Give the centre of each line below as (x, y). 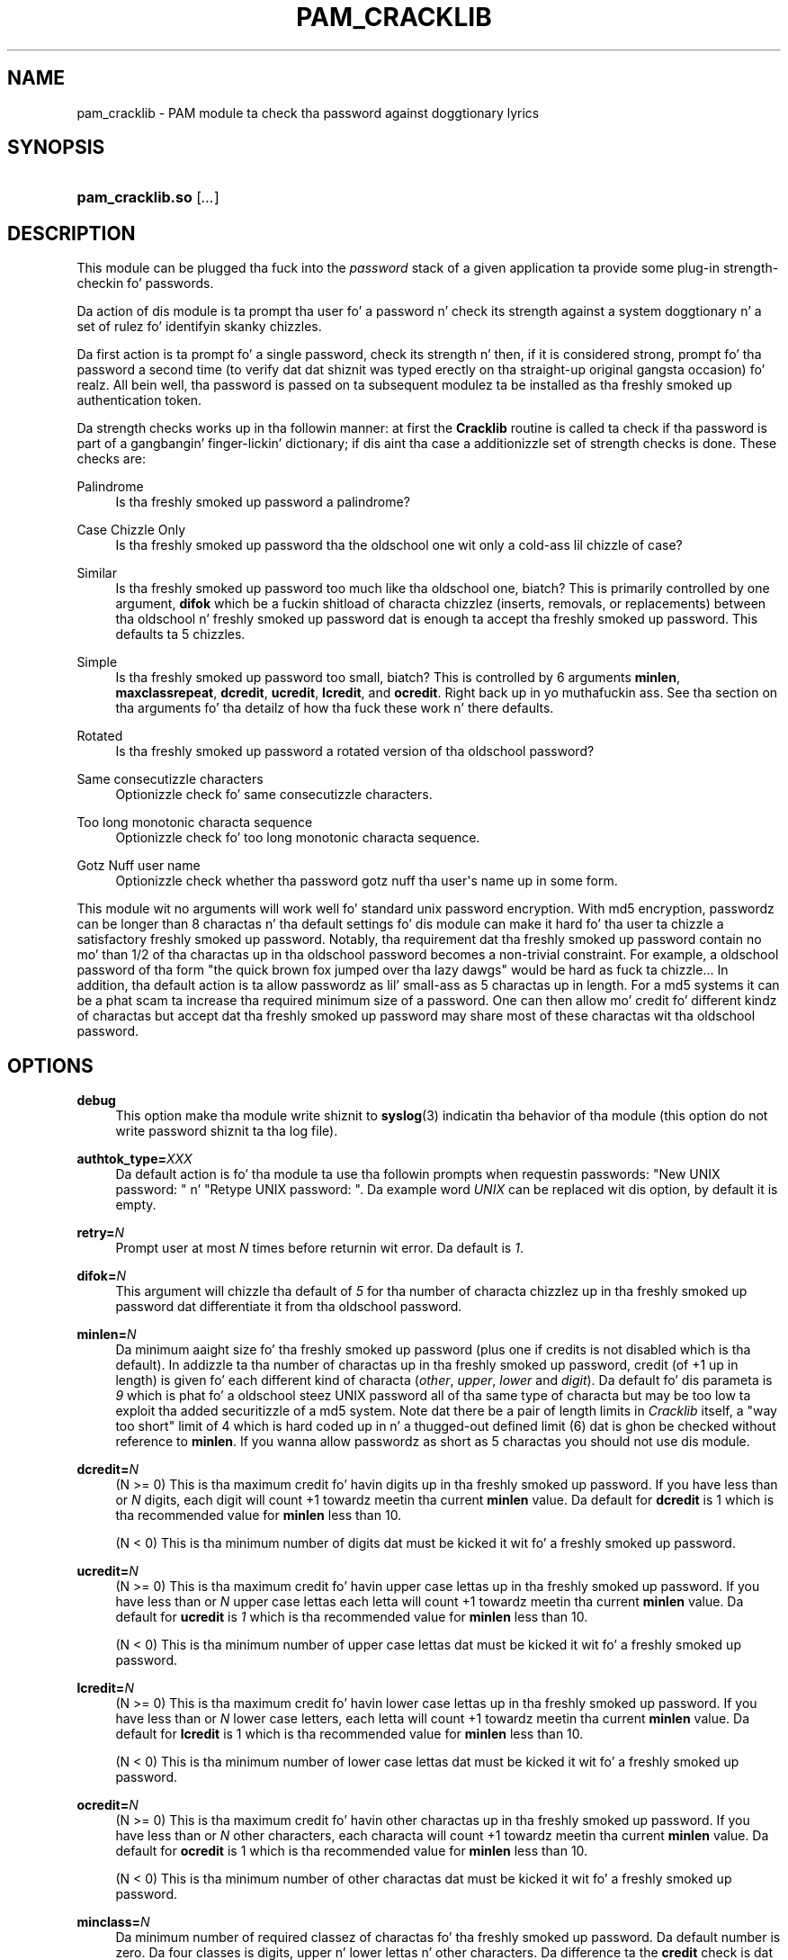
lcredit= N (105, 1688)
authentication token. (139, 400)
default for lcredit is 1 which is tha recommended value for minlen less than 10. (349, 1734)
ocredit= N (107, 1805)
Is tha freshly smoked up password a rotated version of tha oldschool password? (355, 751)
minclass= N (113, 1922)
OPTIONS (50, 1065)
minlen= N (107, 1335)
